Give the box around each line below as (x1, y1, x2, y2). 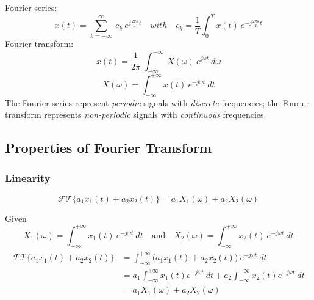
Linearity (5, 170, 51, 185)
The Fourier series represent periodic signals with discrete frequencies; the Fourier (5, 96, 309, 109)
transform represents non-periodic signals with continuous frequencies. (5, 108, 266, 121)
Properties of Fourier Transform (5, 138, 212, 157)
